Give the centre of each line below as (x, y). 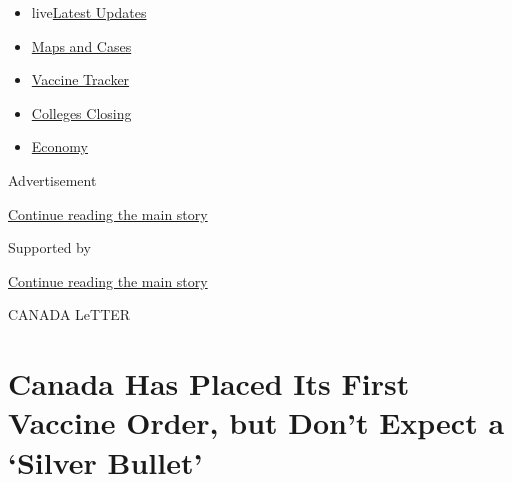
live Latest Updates (89, 12)
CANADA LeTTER (69, 314)
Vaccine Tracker (80, 79)
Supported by (49, 247)
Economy (59, 146)
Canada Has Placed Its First (209, 383)
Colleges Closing (81, 112)
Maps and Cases (81, 45)
